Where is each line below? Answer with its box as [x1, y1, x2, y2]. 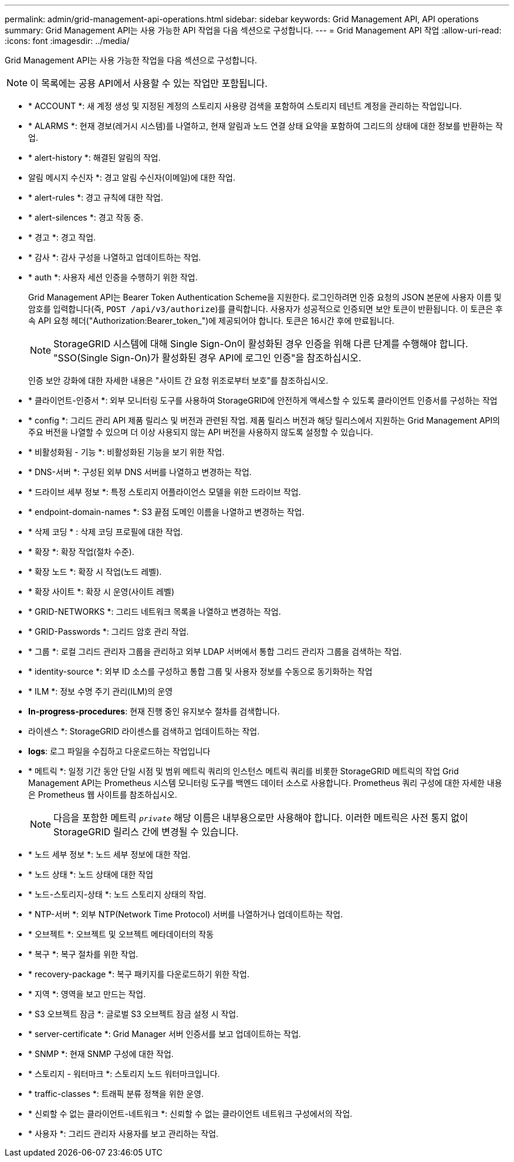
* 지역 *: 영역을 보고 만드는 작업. [28, 989, 146, 999]
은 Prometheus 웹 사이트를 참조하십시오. [28, 790, 177, 799]
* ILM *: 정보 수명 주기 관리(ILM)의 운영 [28, 686, 173, 696]
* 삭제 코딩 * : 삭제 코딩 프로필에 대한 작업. [28, 527, 183, 537]
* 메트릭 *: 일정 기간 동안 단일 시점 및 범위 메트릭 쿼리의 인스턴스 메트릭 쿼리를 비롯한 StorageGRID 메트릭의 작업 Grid [28, 766, 459, 776]
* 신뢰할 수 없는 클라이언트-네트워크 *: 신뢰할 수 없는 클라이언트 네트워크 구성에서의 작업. [28, 1109, 353, 1119]
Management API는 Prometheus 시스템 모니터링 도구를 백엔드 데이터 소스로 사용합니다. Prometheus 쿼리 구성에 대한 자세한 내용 [28, 778, 502, 788]
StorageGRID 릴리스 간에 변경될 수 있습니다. [53, 826, 239, 838]
